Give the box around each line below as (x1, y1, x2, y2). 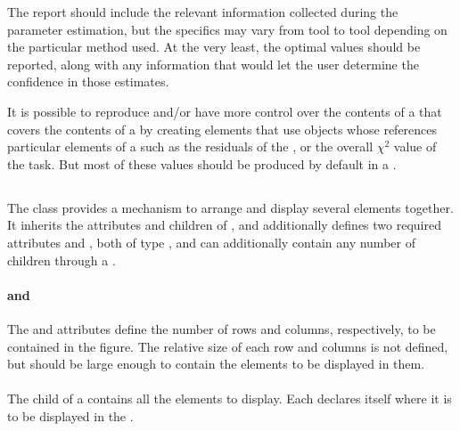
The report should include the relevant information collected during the (7, 3, 398, 20)
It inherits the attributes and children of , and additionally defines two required (7, 215, 441, 234)
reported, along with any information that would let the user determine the (7, 54, 419, 73)
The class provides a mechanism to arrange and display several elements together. (7, 198, 454, 216)
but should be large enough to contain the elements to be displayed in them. (7, 354, 425, 373)
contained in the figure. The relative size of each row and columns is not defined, (7, 337, 448, 355)
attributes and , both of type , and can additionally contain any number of (7, 232, 415, 251)
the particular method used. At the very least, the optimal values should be (7, 37, 421, 56)
